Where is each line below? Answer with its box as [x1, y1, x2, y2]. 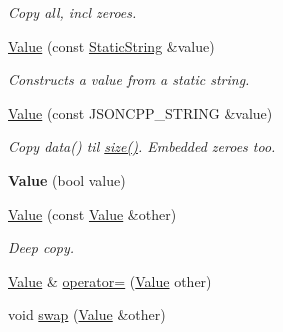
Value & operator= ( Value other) [8, 270, 212, 291]
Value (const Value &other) [8, 203, 177, 224]
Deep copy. [8, 237, 75, 258]
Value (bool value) [8, 169, 126, 190]
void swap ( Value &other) [8, 304, 166, 325]
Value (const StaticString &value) [8, 35, 215, 56]
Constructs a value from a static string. [8, 69, 250, 90]
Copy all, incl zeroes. [8, 2, 137, 22]
